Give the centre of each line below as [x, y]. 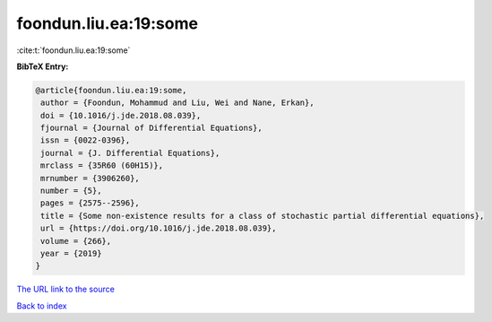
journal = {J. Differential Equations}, [130, 153]
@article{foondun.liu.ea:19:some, [111, 90]
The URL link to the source [66, 289]
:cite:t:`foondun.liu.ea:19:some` [73, 50]
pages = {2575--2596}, [91, 203]
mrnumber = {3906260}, [91, 178]
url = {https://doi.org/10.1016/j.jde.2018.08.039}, [159, 228]
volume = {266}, [76, 241]
